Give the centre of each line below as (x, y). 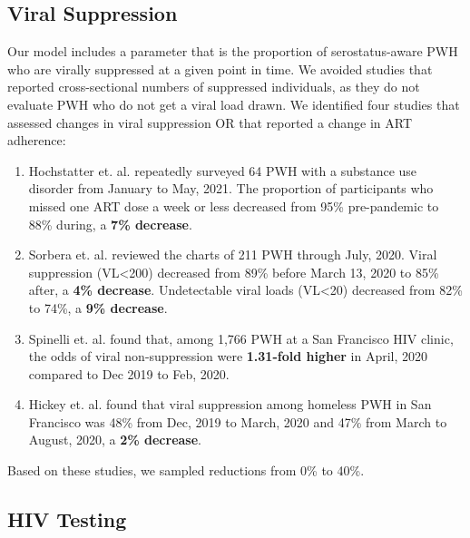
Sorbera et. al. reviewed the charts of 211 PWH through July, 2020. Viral (233, 254)
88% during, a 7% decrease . (110, 224)
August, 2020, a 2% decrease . (115, 440)
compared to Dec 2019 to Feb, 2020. (129, 373)
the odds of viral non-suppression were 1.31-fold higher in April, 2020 (228, 356)
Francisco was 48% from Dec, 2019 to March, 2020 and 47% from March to (238, 421)
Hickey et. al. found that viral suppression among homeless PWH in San (230, 404)
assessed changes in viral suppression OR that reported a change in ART (210, 122)
